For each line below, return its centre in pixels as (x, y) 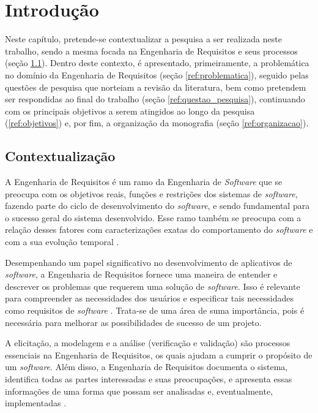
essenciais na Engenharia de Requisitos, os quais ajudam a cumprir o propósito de (159, 354)
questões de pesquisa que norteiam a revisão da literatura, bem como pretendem (156, 87)
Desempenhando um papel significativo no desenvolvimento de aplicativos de (149, 262)
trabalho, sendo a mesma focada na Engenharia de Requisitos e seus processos (151, 51)
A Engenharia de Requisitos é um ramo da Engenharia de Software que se (144, 182)
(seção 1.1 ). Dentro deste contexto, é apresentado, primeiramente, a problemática (157, 63)
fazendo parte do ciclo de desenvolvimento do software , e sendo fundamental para (157, 206)
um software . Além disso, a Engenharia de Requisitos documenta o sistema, (146, 367)
